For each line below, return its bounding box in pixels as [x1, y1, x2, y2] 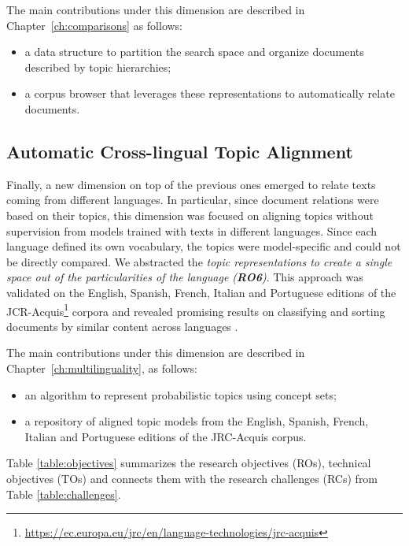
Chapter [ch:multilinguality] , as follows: [6, 359, 197, 376]
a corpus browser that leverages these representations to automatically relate [24, 85, 395, 102]
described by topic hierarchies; [24, 58, 171, 75]
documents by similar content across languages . [6, 318, 238, 334]
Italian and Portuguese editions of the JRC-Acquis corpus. [24, 428, 307, 444]
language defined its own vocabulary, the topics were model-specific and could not [6, 238, 401, 254]
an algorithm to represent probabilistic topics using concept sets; [24, 386, 337, 403]
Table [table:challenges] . [6, 485, 121, 502]
